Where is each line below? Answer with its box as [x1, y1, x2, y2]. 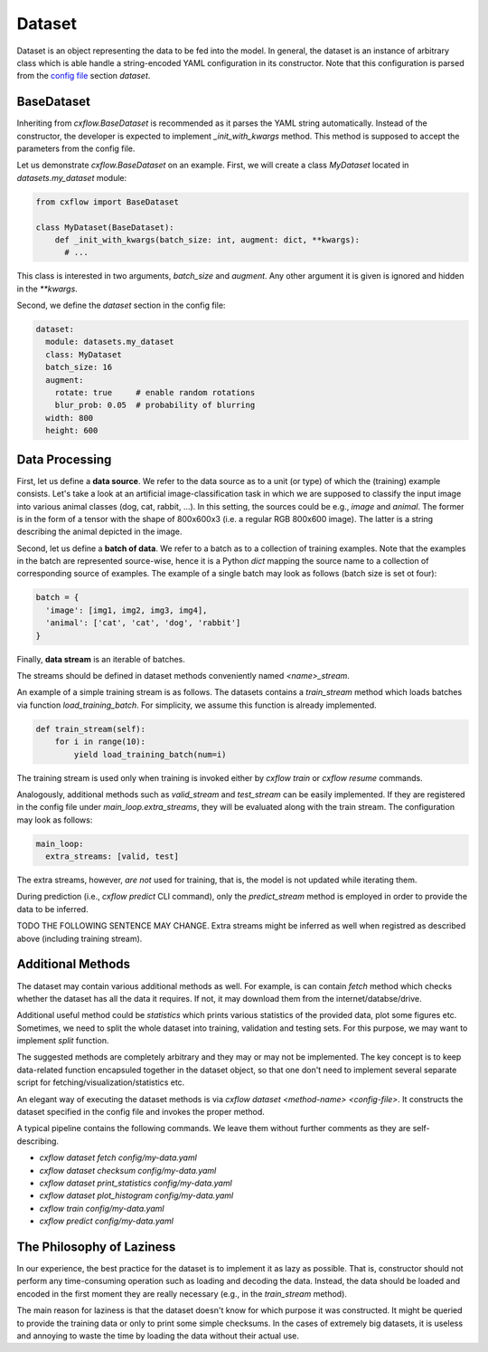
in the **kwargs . [16, 283, 79, 294]
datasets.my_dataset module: [16, 172, 127, 183]
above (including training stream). [16, 933, 143, 944]
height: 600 [45, 425, 99, 436]
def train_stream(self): [35, 724, 146, 734]
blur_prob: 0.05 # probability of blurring [54, 400, 256, 411]
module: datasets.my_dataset [45, 337, 175, 348]
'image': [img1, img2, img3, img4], [45, 605, 208, 615]
